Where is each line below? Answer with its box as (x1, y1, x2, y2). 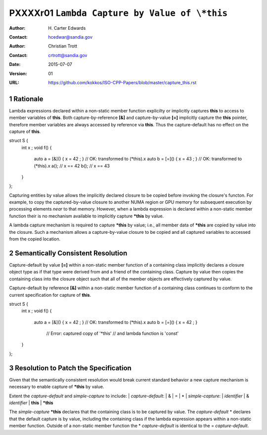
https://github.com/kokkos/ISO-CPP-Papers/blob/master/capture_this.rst (48, 79, 197, 85)
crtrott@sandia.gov (48, 52, 88, 58)
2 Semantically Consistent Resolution (9, 249, 128, 257)
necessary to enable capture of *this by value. (9, 384, 104, 390)
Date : (9, 61, 21, 67)
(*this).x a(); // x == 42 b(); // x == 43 (34, 163, 110, 168)
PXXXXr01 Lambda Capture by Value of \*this (9, 7, 228, 18)
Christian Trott (48, 43, 78, 49)
